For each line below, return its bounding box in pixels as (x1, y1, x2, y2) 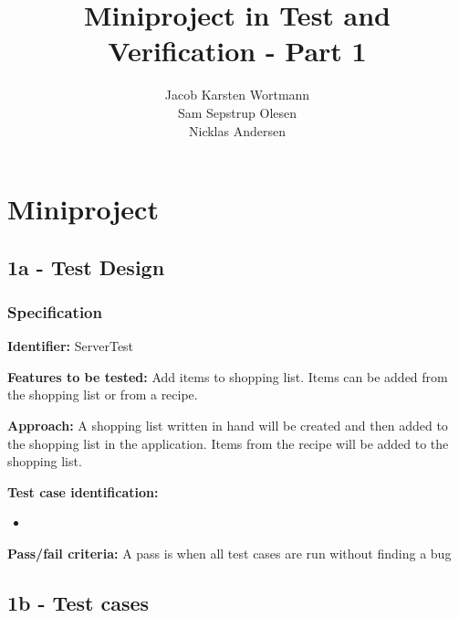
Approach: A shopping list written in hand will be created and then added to (7, 416, 448, 435)
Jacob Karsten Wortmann (164, 85, 310, 104)
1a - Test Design (7, 252, 165, 281)
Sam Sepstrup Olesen (177, 102, 297, 122)
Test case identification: (7, 482, 159, 501)
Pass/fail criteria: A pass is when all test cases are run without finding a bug (7, 544, 452, 563)
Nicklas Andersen (189, 121, 286, 140)
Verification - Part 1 (108, 32, 367, 69)
